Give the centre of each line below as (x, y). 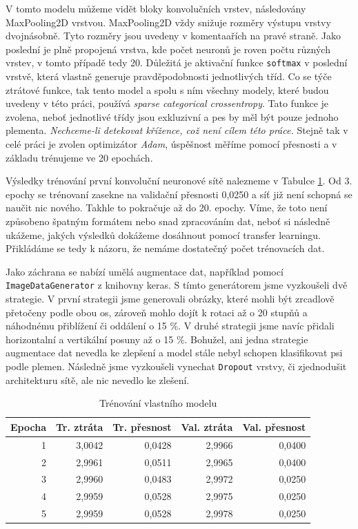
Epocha (28, 426)
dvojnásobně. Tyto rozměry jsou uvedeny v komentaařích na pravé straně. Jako (173, 36)
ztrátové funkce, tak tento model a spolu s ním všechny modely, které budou (167, 89)
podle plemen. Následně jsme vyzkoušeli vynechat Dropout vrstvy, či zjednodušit (176, 366)
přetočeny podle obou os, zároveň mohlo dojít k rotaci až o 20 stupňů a (157, 312)
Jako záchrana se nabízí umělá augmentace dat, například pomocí (145, 271)
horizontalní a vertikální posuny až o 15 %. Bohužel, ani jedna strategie (157, 339)
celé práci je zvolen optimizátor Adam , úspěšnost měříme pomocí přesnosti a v (171, 144)
